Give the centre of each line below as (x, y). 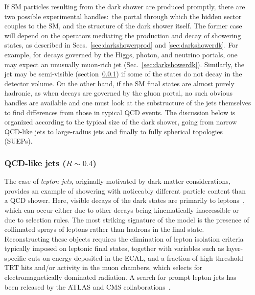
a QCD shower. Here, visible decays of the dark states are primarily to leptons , (125, 200)
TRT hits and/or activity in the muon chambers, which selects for (104, 267)
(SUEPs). (19, 141)
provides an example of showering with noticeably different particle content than (125, 190)
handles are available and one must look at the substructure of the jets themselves (128, 102)
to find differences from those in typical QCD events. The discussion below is (120, 112)
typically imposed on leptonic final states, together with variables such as (114, 248)
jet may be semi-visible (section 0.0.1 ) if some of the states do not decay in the (123, 74)
